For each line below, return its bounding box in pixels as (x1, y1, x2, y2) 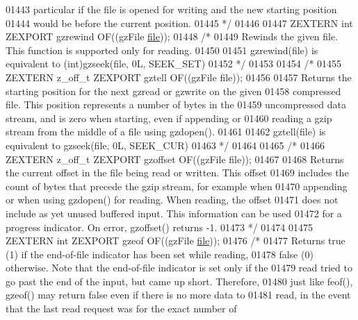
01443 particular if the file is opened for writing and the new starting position (6, 2, 337, 16)
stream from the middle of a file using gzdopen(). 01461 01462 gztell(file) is (6, 124, 326, 139)
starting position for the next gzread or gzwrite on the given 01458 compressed (6, 83, 341, 98)
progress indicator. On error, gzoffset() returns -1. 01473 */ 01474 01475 (6, 219, 314, 234)
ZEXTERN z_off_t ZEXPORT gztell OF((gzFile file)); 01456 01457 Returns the (6, 69, 352, 84)
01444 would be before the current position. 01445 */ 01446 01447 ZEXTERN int (6, 15, 353, 30)
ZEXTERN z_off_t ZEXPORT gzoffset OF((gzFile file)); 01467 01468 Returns (6, 151, 344, 166)
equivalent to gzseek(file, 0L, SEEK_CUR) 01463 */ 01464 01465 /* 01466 (6, 137, 325, 152)
